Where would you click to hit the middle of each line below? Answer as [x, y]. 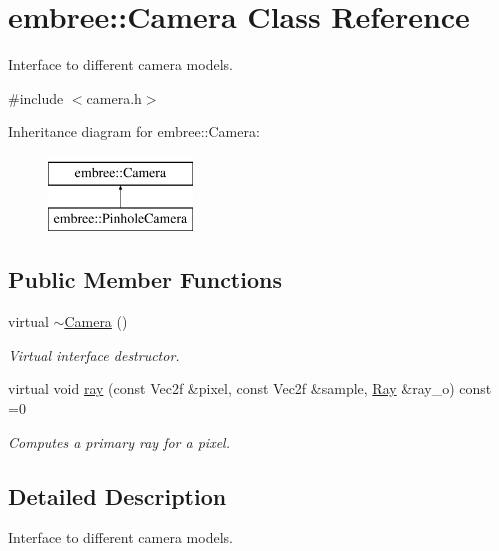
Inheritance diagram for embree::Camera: [134, 131]
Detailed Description [117, 495]
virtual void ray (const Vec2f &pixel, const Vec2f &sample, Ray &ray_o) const [250, 388]
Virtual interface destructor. [94, 354]
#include [36, 97]
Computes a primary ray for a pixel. [119, 441]
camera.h [114, 97]
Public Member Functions [145, 279]
